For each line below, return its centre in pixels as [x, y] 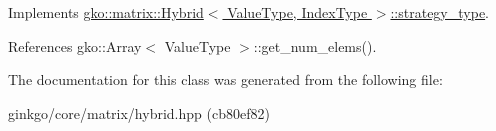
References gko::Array [75, 45]
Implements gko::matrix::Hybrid [106, 12]
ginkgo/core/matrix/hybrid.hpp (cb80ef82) [139, 112]
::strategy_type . [440, 12]
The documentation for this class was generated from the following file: [225, 79]
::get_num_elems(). [315, 45]
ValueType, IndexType [297, 12]
